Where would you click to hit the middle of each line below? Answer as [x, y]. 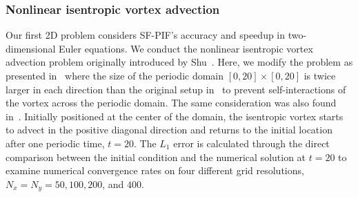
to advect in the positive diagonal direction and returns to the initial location [169, 130]
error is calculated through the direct [251, 143]
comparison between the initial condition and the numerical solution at [156, 157]
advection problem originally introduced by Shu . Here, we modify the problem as [179, 62]
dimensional [31, 48]
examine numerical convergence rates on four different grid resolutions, [155, 170]
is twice [320, 75]
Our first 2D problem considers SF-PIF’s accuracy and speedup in [146, 35]
